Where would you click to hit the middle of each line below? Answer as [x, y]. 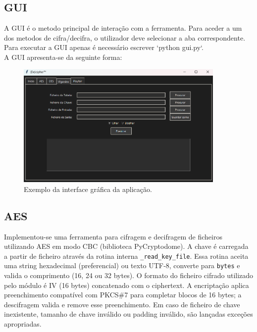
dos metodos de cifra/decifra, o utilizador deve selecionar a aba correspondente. [125, 37]
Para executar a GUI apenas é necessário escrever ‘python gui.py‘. [104, 47]
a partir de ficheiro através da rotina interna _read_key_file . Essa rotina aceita [126, 256]
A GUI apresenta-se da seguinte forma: [63, 57]
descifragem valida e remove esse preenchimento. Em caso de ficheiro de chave [122, 304]
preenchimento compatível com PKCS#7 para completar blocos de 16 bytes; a [123, 295]
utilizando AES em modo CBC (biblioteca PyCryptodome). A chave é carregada [126, 246]
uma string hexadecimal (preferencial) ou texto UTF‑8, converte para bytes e [122, 265]
